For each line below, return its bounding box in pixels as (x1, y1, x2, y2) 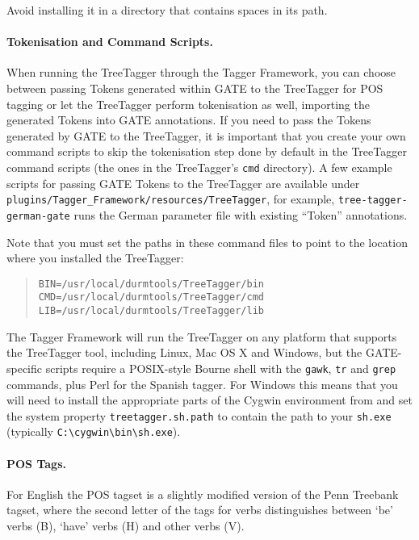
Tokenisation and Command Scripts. (6, 33, 213, 50)
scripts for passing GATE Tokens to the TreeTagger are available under (6, 174, 360, 191)
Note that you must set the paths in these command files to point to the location (6, 233, 408, 250)
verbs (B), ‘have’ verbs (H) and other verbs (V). (6, 517, 245, 534)
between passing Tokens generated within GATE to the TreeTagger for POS (6, 79, 383, 96)
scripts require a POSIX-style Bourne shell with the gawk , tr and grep (45, 359, 396, 376)
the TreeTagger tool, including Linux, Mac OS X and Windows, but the (6, 344, 362, 361)
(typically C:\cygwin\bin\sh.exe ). (6, 423, 181, 440)
